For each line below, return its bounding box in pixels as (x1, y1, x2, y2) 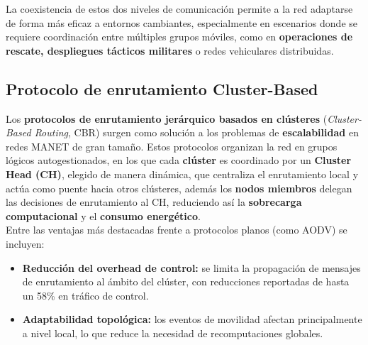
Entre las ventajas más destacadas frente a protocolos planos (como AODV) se (6, 222, 347, 237)
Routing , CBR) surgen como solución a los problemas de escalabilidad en (34, 125, 359, 140)
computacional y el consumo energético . (6, 208, 201, 223)
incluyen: (6, 236, 45, 251)
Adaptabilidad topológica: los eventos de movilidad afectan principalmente (22, 312, 362, 327)
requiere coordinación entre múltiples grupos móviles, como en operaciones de (6, 29, 353, 44)
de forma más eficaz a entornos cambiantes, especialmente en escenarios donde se (6, 15, 357, 30)
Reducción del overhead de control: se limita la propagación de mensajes (22, 260, 361, 275)
